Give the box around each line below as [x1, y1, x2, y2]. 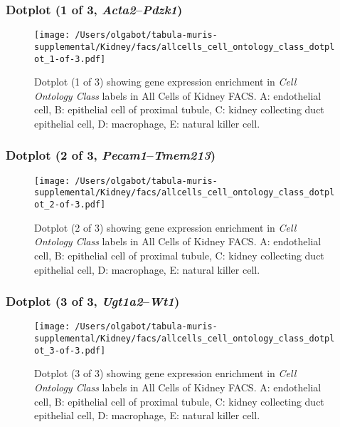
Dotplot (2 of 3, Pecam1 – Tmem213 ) [6, 146, 216, 164]
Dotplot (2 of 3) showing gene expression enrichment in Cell [34, 220, 297, 235]
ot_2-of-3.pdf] [34, 200, 106, 210]
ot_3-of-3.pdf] [34, 345, 106, 356]
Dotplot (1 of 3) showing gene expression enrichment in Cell [34, 74, 297, 89]
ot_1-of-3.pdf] [34, 53, 106, 64]
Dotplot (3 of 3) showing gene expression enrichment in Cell [34, 366, 297, 381]
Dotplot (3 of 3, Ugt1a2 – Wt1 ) [6, 292, 180, 310]
